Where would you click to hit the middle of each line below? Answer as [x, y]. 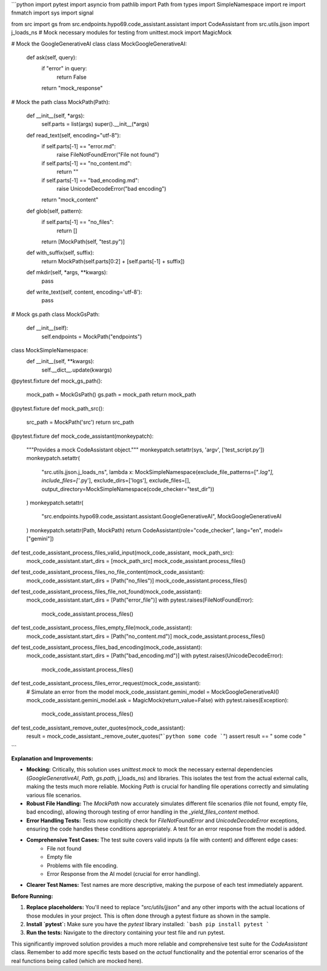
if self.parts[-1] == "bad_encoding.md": [90, 180]
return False [72, 77]
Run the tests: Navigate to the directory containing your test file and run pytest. [126, 933]
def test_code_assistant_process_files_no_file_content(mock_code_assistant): [108, 572]
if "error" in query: [64, 68]
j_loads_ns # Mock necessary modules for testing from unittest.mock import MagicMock [122, 33]
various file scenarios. [54, 795]
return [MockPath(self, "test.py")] [83, 242]
